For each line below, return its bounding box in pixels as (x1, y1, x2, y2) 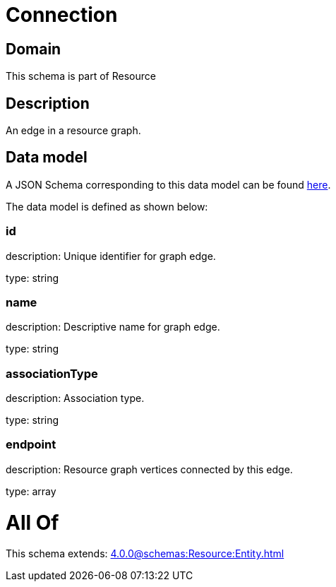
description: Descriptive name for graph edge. (6, 321, 220, 333)
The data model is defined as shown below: (6, 200, 208, 213)
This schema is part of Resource (6, 70, 156, 83)
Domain (6, 40, 61, 58)
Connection (6, 3, 118, 27)
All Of (6, 510, 59, 535)
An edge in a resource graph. (6, 124, 141, 137)
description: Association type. (6, 392, 145, 405)
